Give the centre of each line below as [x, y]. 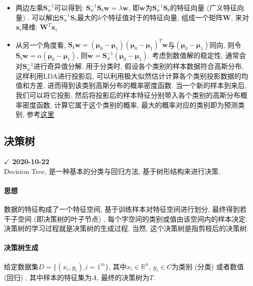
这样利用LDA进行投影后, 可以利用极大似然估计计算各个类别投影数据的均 [132, 75]
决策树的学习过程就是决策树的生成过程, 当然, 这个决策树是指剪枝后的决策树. [126, 228]
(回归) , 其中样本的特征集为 [48, 277]
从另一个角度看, [41, 44]
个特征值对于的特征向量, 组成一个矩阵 [162, 17]
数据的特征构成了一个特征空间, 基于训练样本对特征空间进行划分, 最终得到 [122, 209]
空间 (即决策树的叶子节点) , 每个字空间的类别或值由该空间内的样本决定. [132, 218]
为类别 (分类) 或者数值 [208, 266]
